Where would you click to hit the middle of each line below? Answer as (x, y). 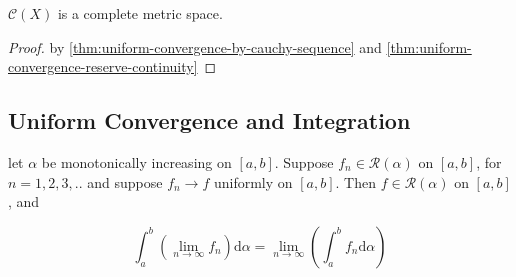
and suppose (125, 181)
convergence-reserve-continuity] (103, 66)
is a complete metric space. (140, 13)
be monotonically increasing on (136, 161)
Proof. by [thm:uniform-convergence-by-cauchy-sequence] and (195, 46)
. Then (355, 181)
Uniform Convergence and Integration (209, 120)
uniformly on (253, 181)
